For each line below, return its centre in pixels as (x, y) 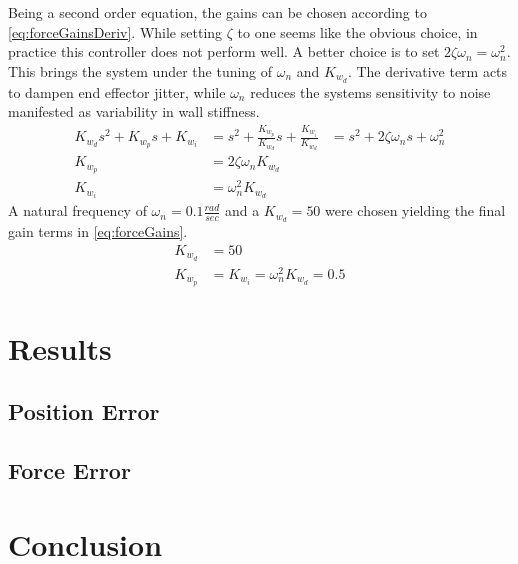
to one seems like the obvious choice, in (357, 31)
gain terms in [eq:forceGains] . (98, 231)
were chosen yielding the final (415, 210)
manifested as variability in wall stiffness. (134, 111)
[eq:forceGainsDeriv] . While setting (115, 31)
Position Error (84, 411)
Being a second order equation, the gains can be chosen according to (217, 12)
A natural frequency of (77, 210)
